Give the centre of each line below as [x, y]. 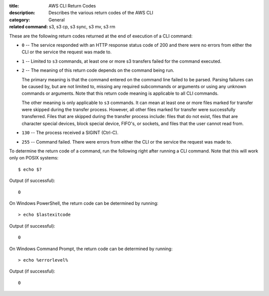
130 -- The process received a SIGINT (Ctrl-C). [70, 133]
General [57, 19]
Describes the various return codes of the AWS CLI [101, 13]
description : [22, 13]
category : [20, 19]
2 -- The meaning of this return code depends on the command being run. [98, 70]
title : [14, 6]
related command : [29, 27]
